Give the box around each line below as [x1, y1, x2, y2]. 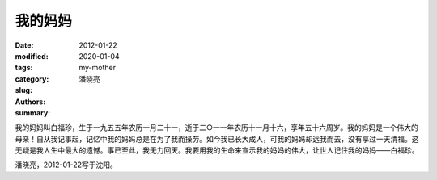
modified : [15, 51, 49, 61]
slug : [15, 86, 32, 95]
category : [15, 73, 49, 84]
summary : [15, 107, 51, 117]
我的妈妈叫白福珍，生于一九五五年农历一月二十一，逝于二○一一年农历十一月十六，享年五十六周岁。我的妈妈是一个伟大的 [15, 123, 418, 132]
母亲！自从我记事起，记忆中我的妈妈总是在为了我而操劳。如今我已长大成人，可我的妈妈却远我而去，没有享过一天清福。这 [15, 134, 419, 144]
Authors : [15, 97, 46, 107]
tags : [15, 63, 33, 73]
